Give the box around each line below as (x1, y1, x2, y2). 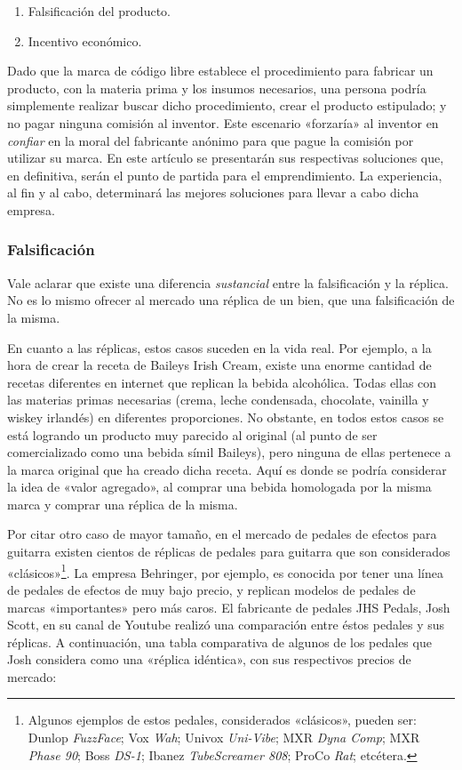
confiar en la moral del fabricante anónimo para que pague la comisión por (7, 131, 414, 149)
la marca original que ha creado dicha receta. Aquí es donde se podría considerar (7, 460, 447, 478)
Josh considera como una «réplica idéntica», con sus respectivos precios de (7, 650, 411, 669)
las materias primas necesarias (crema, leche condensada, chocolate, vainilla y (7, 390, 429, 409)
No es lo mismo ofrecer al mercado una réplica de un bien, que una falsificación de (7, 291, 455, 309)
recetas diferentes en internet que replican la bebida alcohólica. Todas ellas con (7, 373, 437, 391)
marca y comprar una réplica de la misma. (7, 494, 238, 513)
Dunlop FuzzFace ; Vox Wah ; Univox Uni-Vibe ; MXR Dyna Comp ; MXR (28, 728, 420, 747)
